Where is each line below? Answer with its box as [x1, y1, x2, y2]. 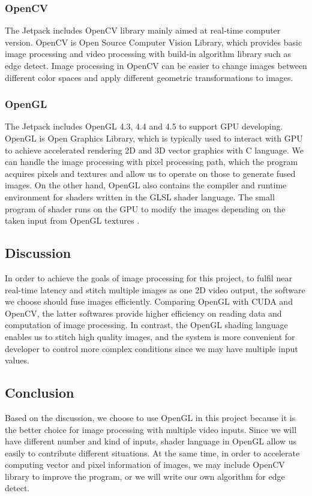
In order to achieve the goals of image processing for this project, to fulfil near [5, 271, 292, 284]
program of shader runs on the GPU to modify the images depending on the [5, 202, 286, 215]
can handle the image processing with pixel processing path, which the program [5, 155, 298, 168]
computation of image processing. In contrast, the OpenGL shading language [5, 318, 288, 331]
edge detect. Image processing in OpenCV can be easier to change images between [5, 59, 307, 71]
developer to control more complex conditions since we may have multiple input [5, 342, 298, 354]
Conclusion [5, 383, 74, 402]
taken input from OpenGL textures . [5, 214, 140, 227]
